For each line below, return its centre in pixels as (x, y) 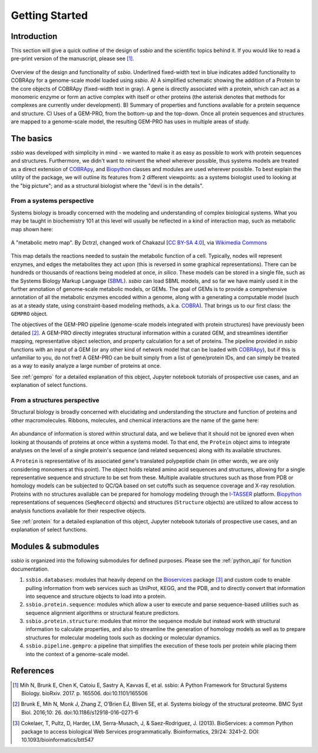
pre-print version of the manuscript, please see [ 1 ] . (73, 58)
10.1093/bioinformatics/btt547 (58, 739)
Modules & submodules (55, 547)
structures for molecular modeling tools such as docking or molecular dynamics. (123, 637)
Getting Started (49, 15)
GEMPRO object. (29, 314)
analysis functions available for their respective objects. (79, 510)
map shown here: (32, 229)
